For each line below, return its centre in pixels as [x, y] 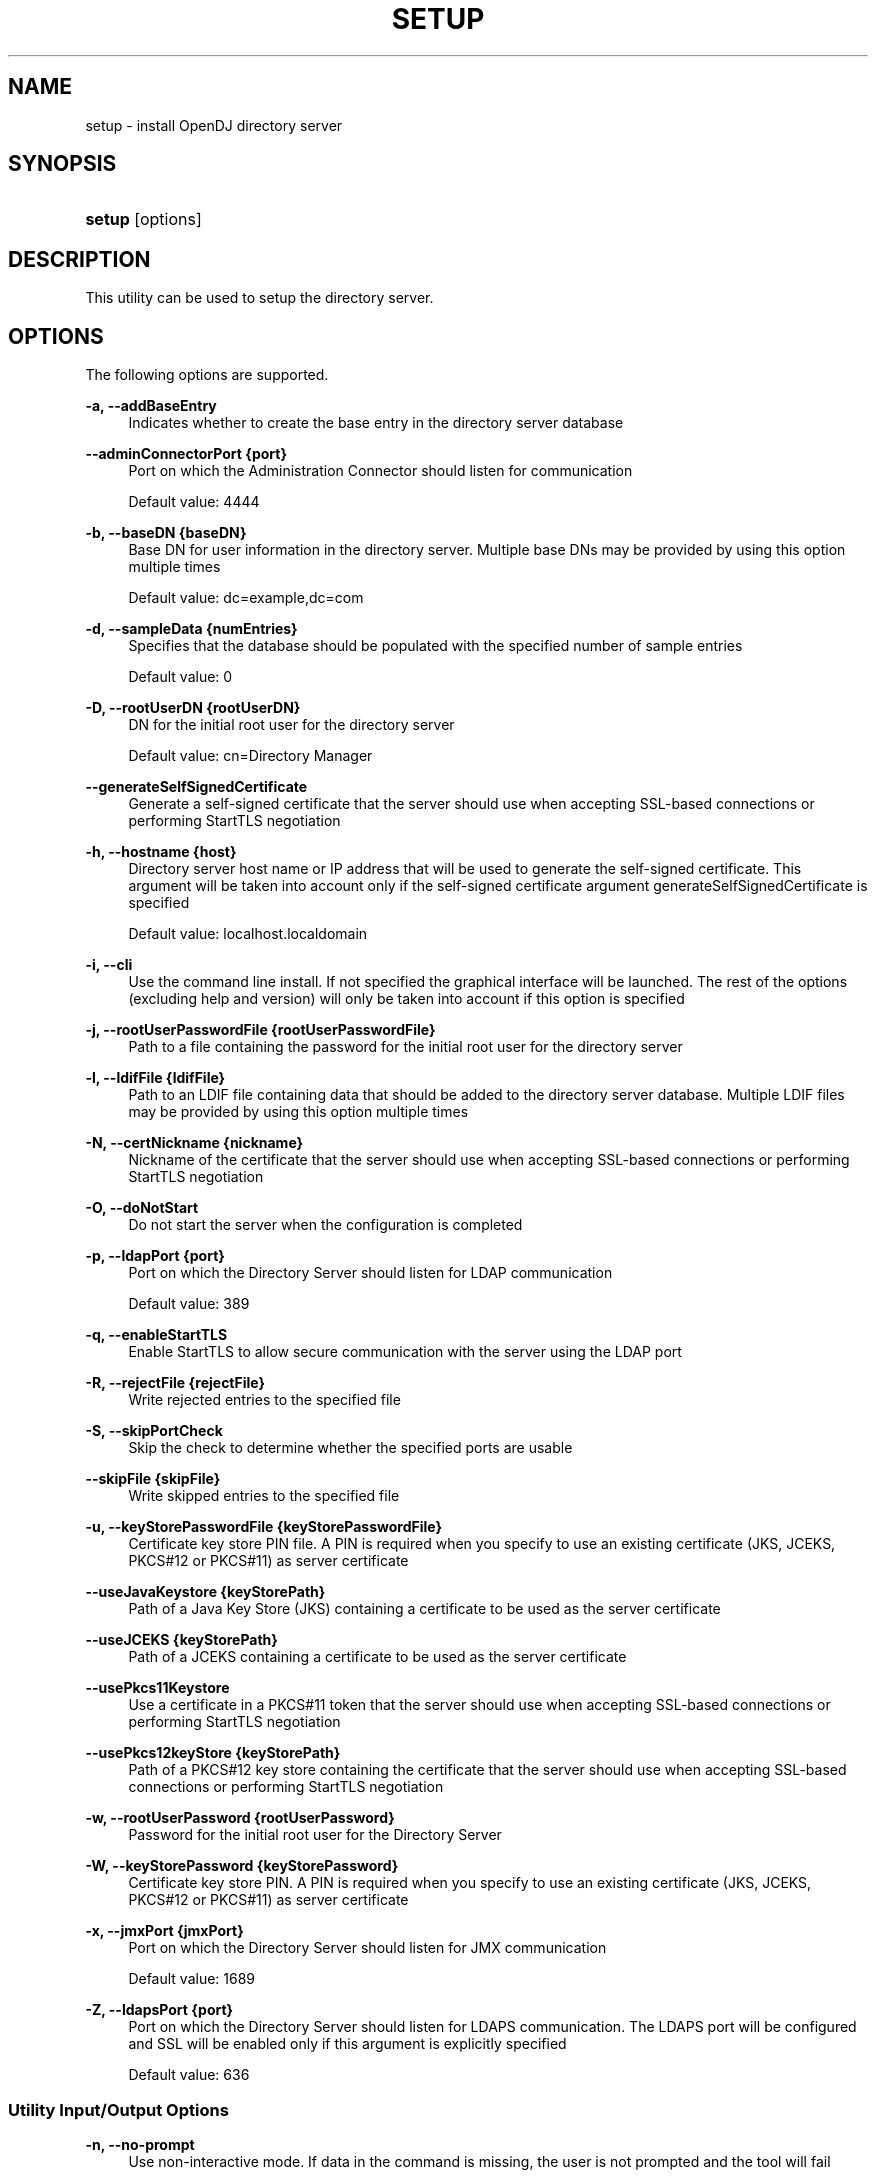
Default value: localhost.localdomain [248, 934]
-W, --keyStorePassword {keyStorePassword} [242, 1866]
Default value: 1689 [192, 1979]
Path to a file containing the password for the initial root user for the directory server [405, 1047]
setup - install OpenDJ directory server [214, 125]
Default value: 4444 [194, 502]
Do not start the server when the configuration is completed [325, 1225]
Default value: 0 [180, 677]
